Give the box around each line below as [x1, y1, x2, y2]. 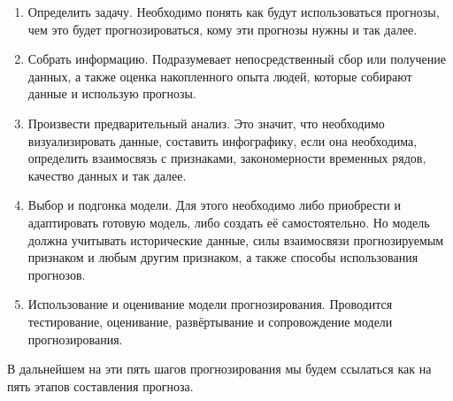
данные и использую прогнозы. [27, 84, 196, 103]
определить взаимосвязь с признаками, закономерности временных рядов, [27, 149, 426, 167]
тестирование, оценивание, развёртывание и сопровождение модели [27, 312, 393, 330]
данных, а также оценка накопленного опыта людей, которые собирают [27, 66, 412, 85]
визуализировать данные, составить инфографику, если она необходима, [27, 131, 418, 150]
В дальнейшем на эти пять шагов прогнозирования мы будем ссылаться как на [7, 359, 432, 378]
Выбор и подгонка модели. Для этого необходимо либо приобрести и [27, 196, 401, 214]
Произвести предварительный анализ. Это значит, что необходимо [27, 113, 385, 132]
